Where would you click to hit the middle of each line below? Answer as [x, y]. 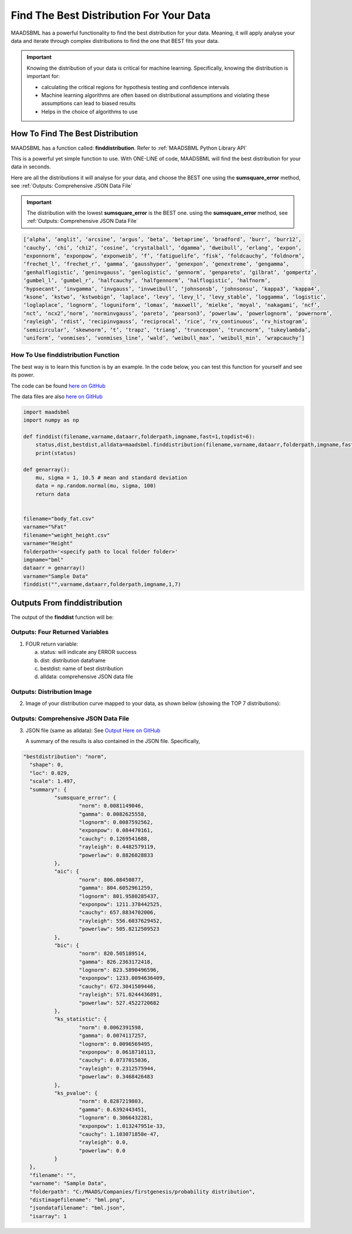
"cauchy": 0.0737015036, [115, 1060]
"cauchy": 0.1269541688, [115, 838]
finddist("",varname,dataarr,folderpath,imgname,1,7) [102, 584]
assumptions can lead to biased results [89, 103]
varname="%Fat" [45, 527]
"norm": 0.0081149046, [111, 806]
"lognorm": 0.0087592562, [116, 822]
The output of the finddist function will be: [62, 617]
